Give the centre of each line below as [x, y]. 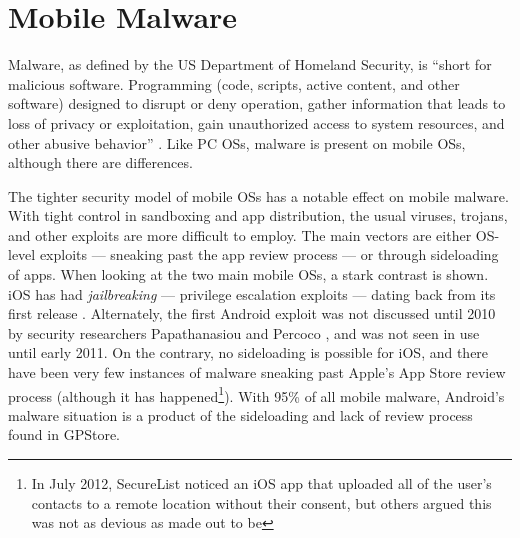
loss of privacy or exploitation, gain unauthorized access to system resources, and [256, 122]
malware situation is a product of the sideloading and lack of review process [240, 414]
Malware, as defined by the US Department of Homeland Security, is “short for [250, 64]
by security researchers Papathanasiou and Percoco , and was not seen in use [244, 332]
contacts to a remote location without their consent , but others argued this [261, 502]
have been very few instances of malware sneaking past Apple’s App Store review [257, 372]
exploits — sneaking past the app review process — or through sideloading [269, 254]
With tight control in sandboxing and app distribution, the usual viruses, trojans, [258, 215]
